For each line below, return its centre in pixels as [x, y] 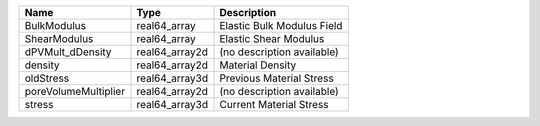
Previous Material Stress [276, 78]
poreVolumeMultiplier [74, 91]
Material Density [258, 65]
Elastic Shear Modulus [272, 38]
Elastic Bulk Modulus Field [281, 25]
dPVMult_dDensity [68, 52]
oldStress [47, 78]
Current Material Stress [274, 104]
